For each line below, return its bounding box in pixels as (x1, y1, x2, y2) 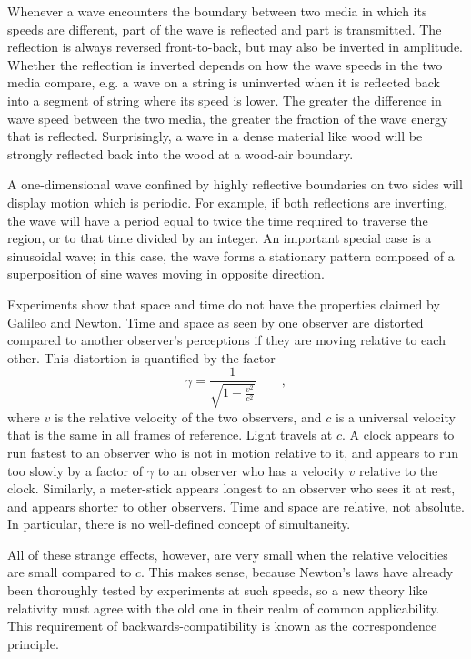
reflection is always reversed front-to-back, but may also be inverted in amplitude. (7, 37, 463, 56)
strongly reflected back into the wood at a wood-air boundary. (7, 144, 354, 163)
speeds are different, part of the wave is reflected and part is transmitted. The (7, 19, 442, 38)
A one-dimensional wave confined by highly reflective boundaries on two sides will (7, 175, 463, 194)
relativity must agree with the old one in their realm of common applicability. (7, 598, 440, 617)
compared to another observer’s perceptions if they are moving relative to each (7, 330, 446, 350)
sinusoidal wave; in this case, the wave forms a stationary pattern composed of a (7, 246, 455, 265)
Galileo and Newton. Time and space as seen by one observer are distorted (7, 312, 424, 331)
